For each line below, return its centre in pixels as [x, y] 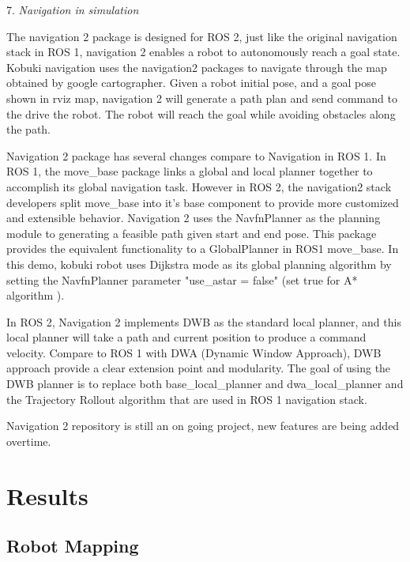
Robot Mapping [73, 546]
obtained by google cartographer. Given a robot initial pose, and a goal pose [191, 83]
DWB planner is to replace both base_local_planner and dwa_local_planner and [205, 384]
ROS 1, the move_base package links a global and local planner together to [190, 171]
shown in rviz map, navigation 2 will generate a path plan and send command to [202, 98]
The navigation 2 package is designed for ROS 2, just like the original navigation [202, 36]
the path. [29, 129]
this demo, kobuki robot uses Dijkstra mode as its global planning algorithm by [199, 264]
